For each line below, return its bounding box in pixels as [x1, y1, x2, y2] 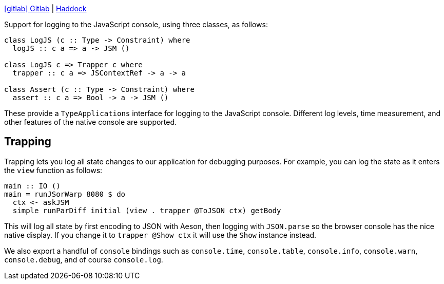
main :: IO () [4, 181, 61, 190]
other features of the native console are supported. [4, 118, 177, 126]
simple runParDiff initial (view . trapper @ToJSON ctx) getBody [12, 206, 281, 215]
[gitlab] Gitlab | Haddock [4, 4, 87, 13]
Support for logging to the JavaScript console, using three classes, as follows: [4, 20, 268, 29]
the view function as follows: [4, 165, 103, 175]
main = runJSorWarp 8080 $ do [4, 190, 126, 198]
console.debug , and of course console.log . [4, 255, 163, 264]
